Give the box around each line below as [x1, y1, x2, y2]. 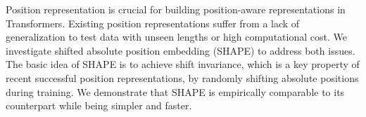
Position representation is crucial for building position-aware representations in [6, 2, 346, 16]
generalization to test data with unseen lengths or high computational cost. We [6, 29, 347, 44]
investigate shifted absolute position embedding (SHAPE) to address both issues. [6, 43, 355, 57]
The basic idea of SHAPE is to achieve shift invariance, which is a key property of [6, 57, 360, 71]
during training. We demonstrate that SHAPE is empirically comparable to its [6, 84, 345, 99]
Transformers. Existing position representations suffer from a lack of [6, 15, 300, 30]
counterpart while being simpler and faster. [6, 98, 192, 113]
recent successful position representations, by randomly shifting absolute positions [6, 70, 359, 85]
